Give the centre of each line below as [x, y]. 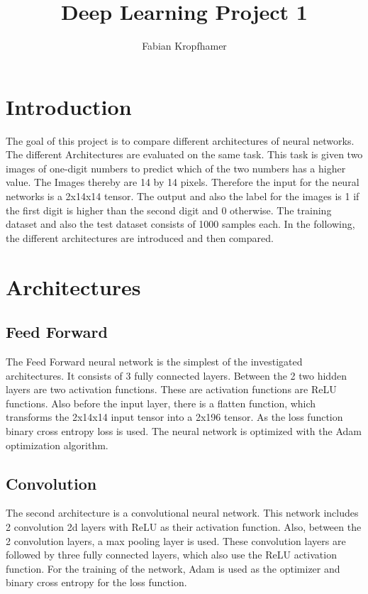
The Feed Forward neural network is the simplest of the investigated [154, 361]
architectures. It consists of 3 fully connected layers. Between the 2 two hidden [176, 375]
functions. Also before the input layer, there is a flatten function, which [161, 403]
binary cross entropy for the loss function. [96, 582]
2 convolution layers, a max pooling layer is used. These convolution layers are [176, 540]
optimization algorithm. [57, 445]
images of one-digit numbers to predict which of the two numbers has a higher [176, 168]
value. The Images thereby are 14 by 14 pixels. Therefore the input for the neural [183, 182]
